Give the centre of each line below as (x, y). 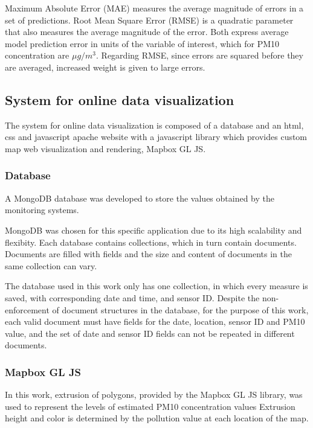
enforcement (27, 309)
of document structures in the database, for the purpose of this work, (180, 309)
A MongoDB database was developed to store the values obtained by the (140, 198)
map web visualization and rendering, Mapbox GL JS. (105, 148)
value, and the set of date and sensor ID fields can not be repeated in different (150, 333)
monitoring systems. (42, 210)
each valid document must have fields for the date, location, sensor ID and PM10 (155, 321)
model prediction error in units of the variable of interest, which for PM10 (142, 43)
